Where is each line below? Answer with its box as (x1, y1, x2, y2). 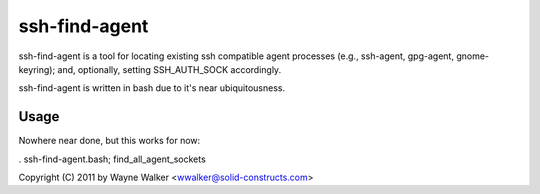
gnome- (456, 50, 490, 62)
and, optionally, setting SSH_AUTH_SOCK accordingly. (57, 63, 282, 75)
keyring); (18, 63, 56, 75)
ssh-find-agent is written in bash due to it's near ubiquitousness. (18, 82, 285, 94)
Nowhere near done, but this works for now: (18, 135, 201, 147)
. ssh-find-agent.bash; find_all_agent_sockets (18, 153, 207, 165)
